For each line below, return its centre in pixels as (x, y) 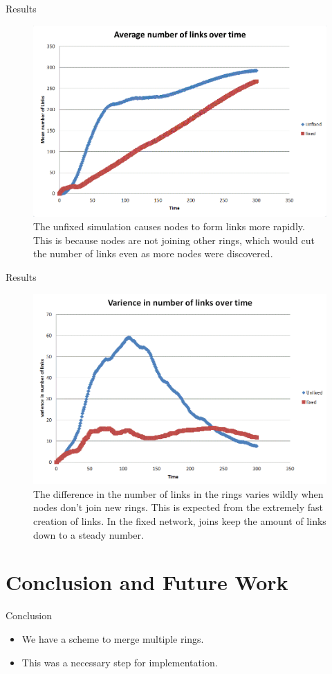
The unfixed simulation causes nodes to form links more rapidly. (169, 226)
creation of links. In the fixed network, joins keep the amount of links (180, 521)
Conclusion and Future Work (147, 582)
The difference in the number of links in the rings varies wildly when (178, 493)
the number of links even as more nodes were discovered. (153, 253)
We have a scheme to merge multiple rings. (113, 638)
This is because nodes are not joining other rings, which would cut (174, 240)
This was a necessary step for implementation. (120, 662)
